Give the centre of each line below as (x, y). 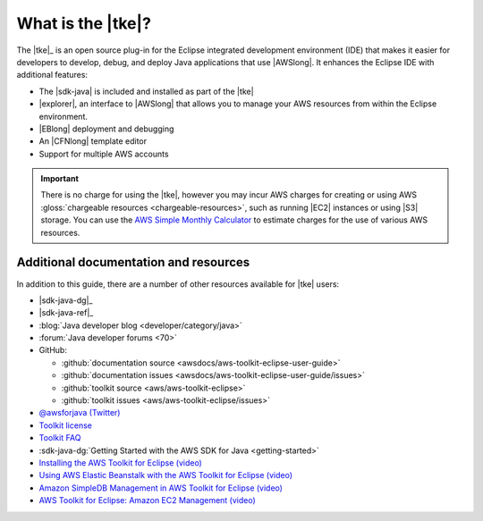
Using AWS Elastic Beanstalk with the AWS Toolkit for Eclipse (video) (166, 475)
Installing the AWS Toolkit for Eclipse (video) (121, 463)
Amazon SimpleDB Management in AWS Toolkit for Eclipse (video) (161, 488)
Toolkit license (66, 425)
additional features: (52, 75)
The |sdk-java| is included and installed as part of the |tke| (146, 91)
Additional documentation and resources (133, 262)
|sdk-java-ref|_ (66, 313)
